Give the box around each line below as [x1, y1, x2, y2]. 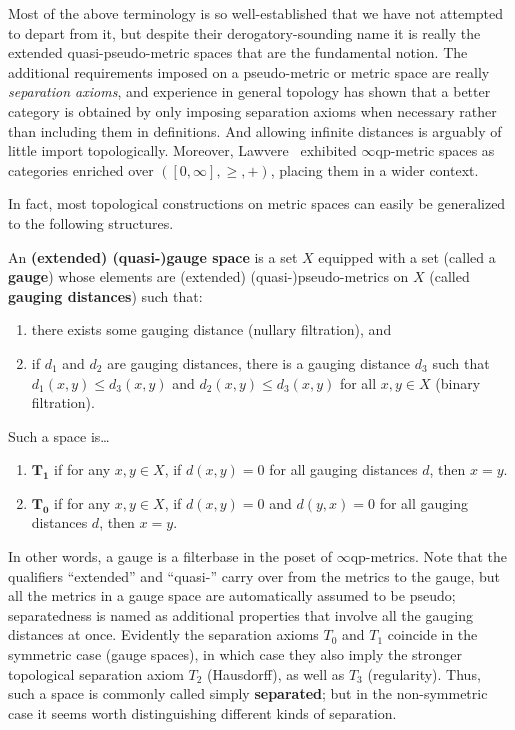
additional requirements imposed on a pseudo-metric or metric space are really [8, 61, 490, 82]
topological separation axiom [8, 663, 184, 684]
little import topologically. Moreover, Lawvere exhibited [8, 140, 357, 161]
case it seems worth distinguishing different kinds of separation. [8, 702, 397, 723]
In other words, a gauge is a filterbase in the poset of [8, 546, 332, 567]
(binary [435, 372, 481, 393]
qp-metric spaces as [375, 140, 495, 161]
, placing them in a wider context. [270, 159, 479, 180]
